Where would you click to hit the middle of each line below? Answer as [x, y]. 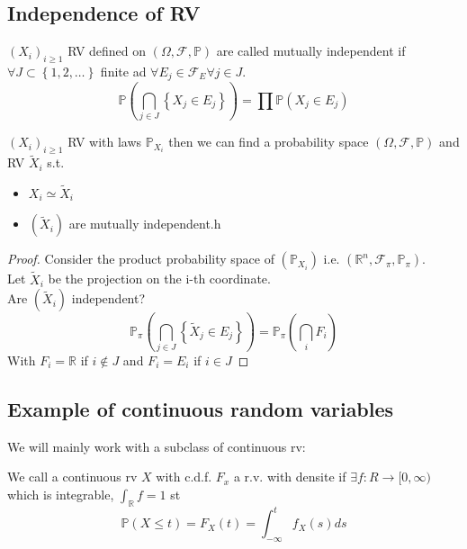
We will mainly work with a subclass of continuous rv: [157, 446]
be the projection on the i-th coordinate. [159, 279]
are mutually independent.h [145, 224]
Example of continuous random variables [201, 408]
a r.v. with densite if [290, 477]
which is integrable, [61, 494]
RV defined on [107, 51]
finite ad [123, 71]
